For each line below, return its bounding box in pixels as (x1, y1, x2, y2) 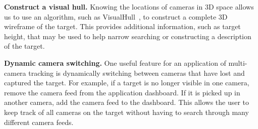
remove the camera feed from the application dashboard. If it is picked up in (4, 87, 240, 97)
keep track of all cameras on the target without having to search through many (4, 106, 249, 117)
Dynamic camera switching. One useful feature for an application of (4, 57, 226, 68)
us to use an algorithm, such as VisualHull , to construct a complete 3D (4, 11, 228, 22)
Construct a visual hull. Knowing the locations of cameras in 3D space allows (4, 2, 254, 12)
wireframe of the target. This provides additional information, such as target (4, 21, 241, 32)
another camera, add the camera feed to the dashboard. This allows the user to (4, 97, 249, 107)
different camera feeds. (4, 116, 74, 127)
